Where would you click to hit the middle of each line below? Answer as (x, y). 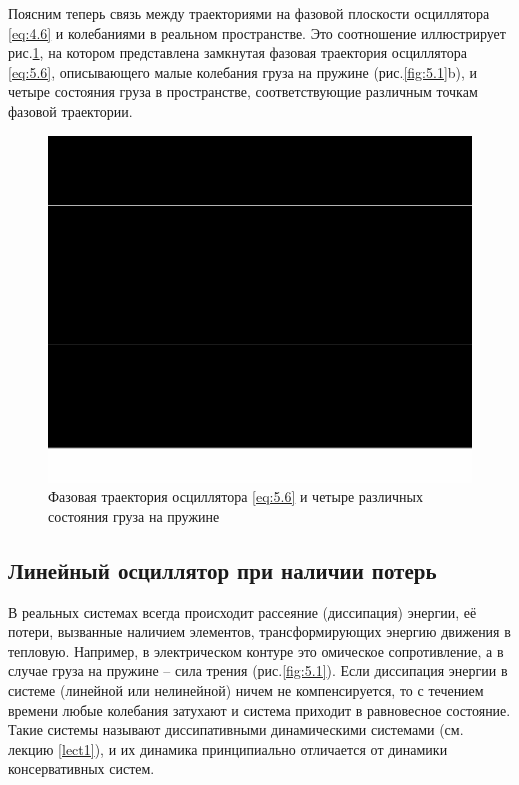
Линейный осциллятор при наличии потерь (222, 569)
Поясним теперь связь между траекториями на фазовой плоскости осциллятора (249, 13)
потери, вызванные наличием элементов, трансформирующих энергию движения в (259, 631)
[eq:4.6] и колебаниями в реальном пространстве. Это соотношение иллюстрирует (257, 32)
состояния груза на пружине (134, 515)
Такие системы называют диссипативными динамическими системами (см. (236, 729)
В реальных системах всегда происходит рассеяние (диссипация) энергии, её (242, 611)
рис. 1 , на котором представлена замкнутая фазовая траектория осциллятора (237, 52)
